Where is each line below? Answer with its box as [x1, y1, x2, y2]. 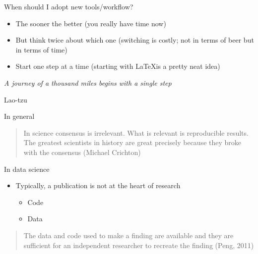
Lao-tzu [4, 94, 27, 104]
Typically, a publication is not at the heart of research [15, 180, 181, 191]
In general [4, 111, 35, 121]
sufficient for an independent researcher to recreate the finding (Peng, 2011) [23, 240, 254, 250]
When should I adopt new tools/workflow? [4, 1, 133, 11]
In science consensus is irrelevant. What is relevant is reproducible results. [23, 127, 249, 138]
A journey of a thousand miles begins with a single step [4, 77, 172, 88]
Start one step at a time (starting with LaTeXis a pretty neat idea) [15, 61, 220, 71]
